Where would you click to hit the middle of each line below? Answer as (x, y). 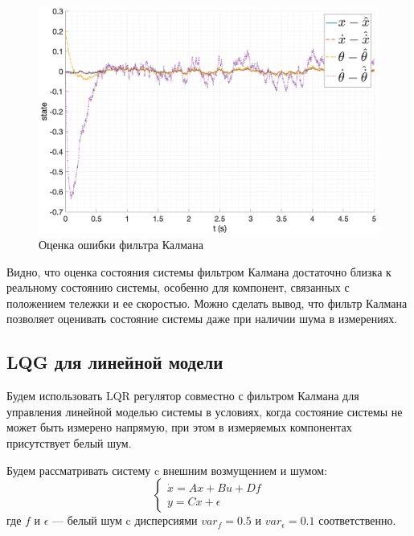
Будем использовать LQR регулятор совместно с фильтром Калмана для (183, 396)
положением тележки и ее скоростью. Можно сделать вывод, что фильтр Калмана (207, 303)
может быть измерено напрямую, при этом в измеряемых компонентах (179, 427)
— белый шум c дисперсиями (125, 520)
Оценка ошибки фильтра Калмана (121, 244)
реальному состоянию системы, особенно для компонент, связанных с (178, 287)
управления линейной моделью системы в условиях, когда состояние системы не (205, 411)
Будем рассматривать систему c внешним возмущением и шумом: (167, 470)
